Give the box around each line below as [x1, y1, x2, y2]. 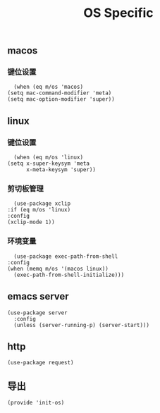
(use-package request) [7, 359, 74, 366]
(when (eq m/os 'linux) [13, 154, 83, 161]
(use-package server [7, 309, 68, 316]
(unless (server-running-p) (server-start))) [13, 321, 150, 328]
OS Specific [83, 5, 154, 21]
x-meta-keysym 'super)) [25, 166, 97, 173]
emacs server [7, 290, 69, 302]
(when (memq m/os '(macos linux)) [7, 265, 109, 272]
